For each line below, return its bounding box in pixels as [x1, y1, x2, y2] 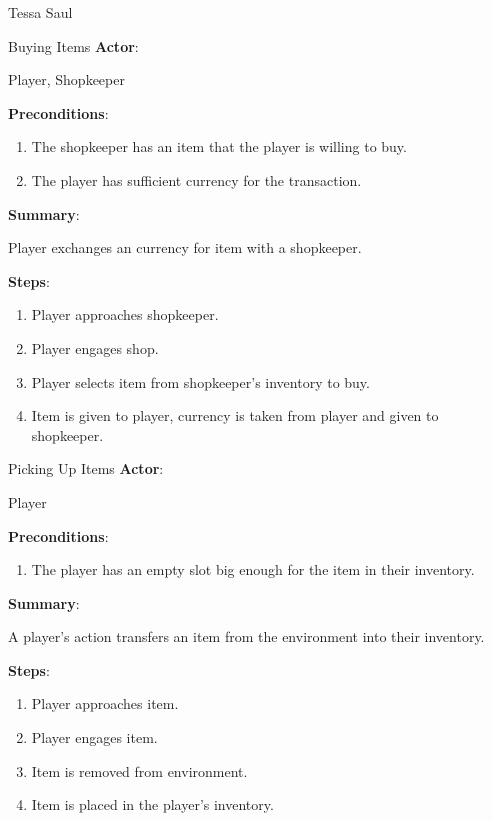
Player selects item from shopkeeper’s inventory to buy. [31, 371, 370, 392]
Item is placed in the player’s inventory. [31, 794, 274, 815]
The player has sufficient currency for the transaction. [31, 169, 362, 190]
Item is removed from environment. [31, 760, 248, 781]
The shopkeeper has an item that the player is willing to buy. [31, 136, 407, 157]
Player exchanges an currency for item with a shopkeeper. [8, 237, 362, 258]
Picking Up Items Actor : [8, 458, 164, 479]
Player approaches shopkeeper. [31, 304, 219, 325]
